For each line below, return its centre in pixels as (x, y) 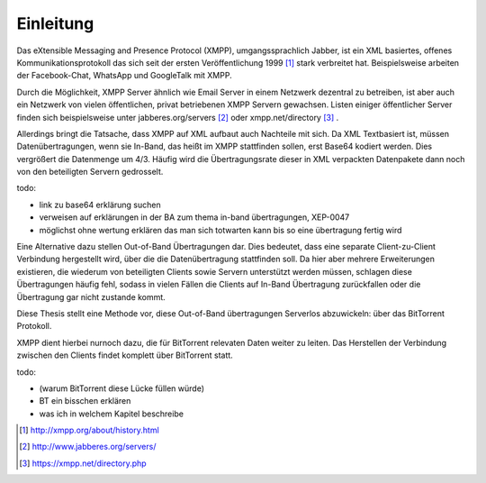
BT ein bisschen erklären (85, 401)
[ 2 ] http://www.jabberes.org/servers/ (88, 447)
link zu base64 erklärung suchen (100, 205)
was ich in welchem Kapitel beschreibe (112, 414)
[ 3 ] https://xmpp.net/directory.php (83, 463)
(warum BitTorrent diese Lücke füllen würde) (121, 388)
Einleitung (55, 23)
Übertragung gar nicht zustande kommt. (91, 296)
